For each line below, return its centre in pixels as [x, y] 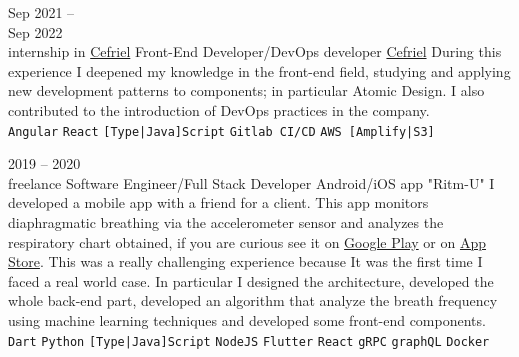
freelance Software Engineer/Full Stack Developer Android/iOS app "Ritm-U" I [251, 182]
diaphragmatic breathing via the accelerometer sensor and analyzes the [226, 222]
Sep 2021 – [41, 12]
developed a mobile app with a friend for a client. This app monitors [218, 202]
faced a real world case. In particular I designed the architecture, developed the [251, 280]
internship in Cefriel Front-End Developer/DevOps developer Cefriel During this [255, 51]
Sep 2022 [35, 31]
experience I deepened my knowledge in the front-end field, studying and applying [259, 70]
